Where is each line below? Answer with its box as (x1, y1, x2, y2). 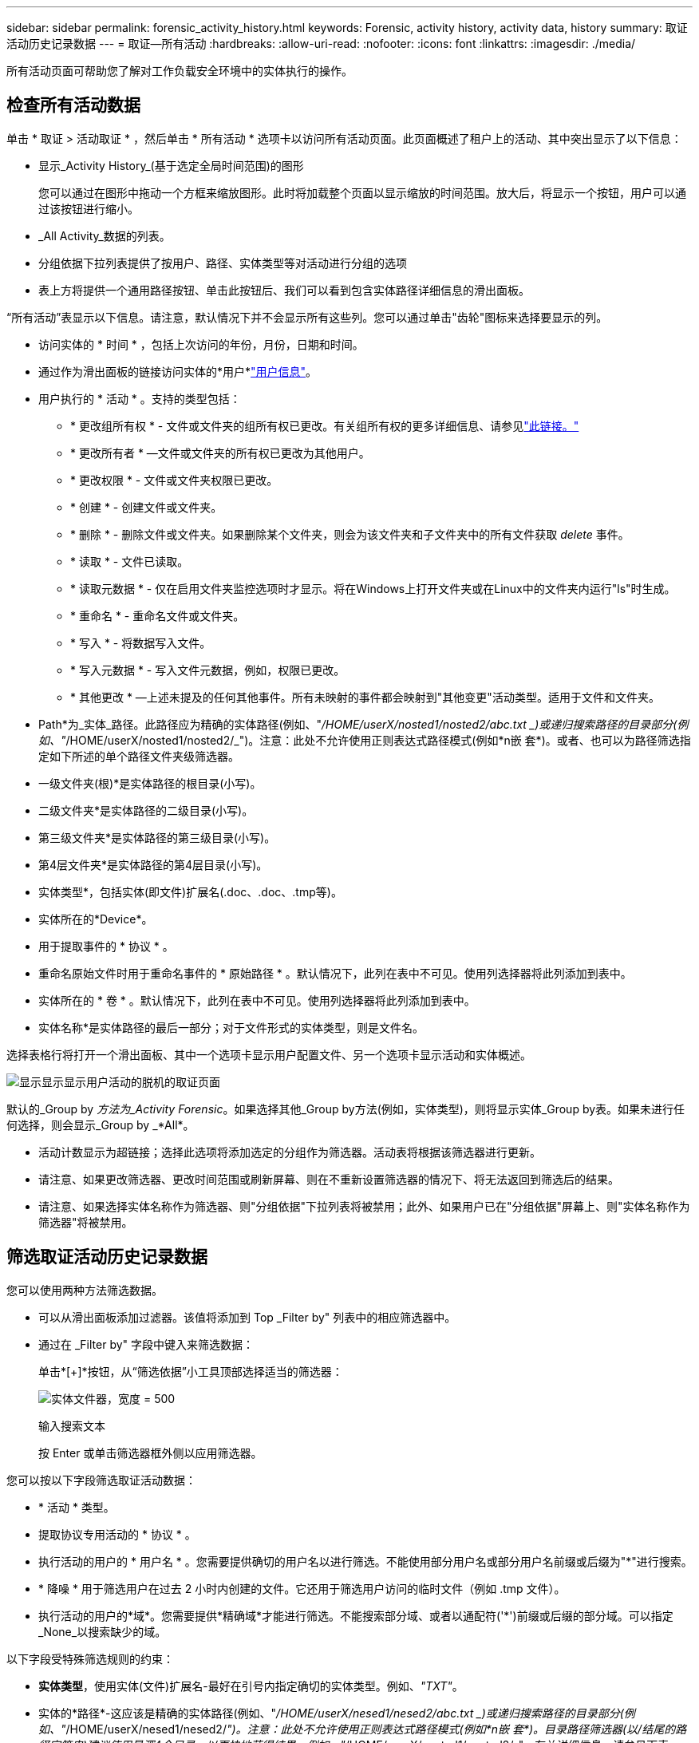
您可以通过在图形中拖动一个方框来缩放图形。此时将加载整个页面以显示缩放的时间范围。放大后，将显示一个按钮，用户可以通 (38, 185, 686, 200)
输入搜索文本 (38, 1418, 105, 1433)
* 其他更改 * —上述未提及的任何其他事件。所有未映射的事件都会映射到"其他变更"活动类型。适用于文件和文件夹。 (70, 690, 660, 704)
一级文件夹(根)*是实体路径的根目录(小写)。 (38, 776, 262, 790)
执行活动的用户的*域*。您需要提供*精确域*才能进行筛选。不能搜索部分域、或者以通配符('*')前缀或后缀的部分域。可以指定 (38, 1608, 673, 1622)
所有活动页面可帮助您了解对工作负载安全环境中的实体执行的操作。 (6, 64, 353, 77)
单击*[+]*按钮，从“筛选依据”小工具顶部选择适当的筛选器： (38, 1364, 343, 1378)
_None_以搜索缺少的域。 (38, 1624, 167, 1638)
